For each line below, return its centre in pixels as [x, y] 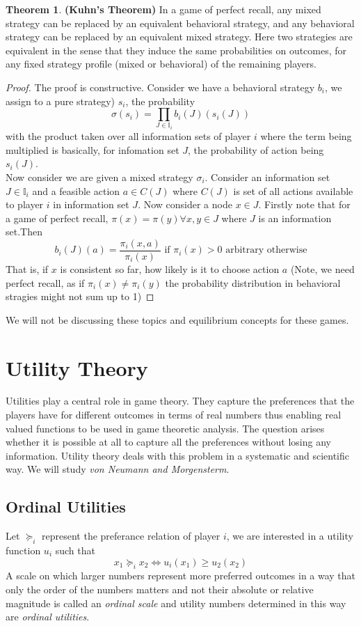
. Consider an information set [267, 177]
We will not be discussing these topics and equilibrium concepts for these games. [177, 319]
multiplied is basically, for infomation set [93, 149]
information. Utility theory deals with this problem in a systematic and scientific [178, 455]
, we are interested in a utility [290, 536]
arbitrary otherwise [266, 250]
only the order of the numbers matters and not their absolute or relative [160, 589]
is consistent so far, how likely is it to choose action [170, 268]
